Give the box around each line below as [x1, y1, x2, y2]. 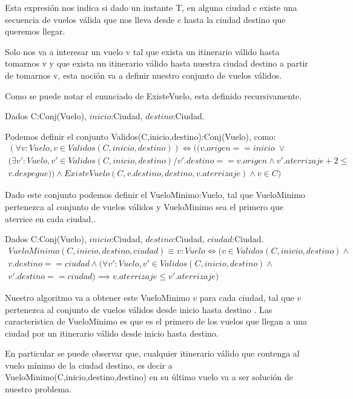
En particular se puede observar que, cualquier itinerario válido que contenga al [5, 347, 300, 360]
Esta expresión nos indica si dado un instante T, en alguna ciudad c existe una [5, 1, 297, 13]
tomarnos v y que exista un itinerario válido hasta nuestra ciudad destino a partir [5, 57, 308, 70]
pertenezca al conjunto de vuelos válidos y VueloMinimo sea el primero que [5, 200, 283, 213]
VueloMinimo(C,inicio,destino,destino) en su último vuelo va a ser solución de [5, 371, 294, 383]
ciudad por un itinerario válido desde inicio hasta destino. [5, 326, 219, 339]
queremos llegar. [5, 25, 65, 38]
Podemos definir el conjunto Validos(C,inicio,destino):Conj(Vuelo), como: [5, 130, 276, 142]
